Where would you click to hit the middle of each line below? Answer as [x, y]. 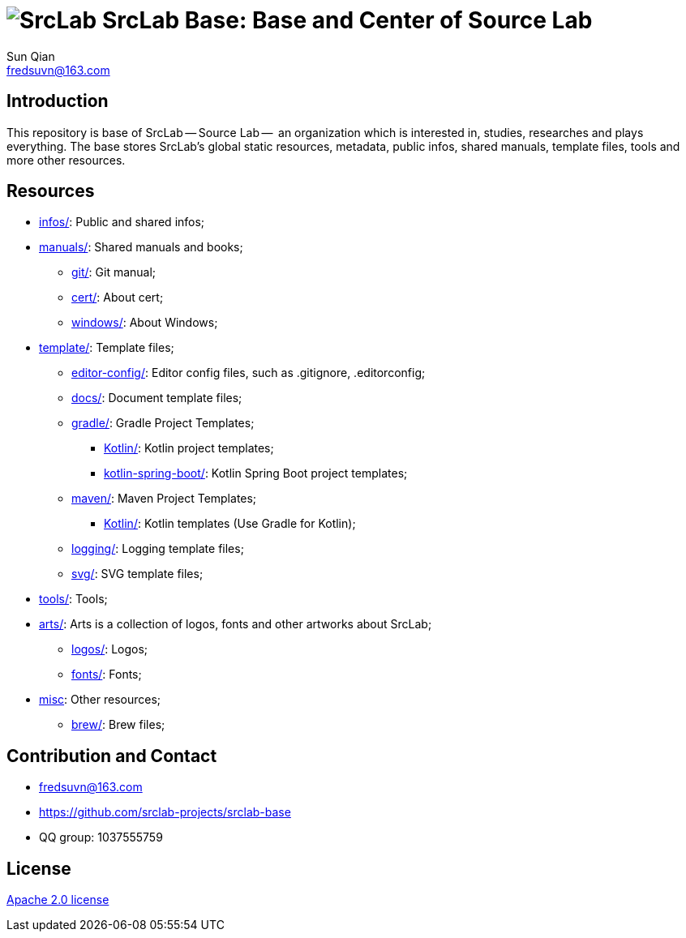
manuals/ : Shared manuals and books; [141, 247]
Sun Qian [31, 56]
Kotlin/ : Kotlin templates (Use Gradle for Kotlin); [230, 524]
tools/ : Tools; [73, 599]
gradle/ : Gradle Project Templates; [163, 423]
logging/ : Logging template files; [158, 549]
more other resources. [66, 160]
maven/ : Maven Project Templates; [164, 499]
